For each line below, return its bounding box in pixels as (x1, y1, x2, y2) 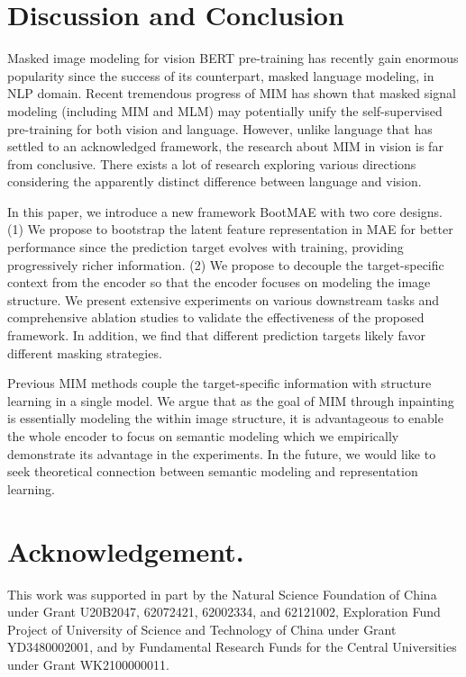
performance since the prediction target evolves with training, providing (7, 238, 404, 257)
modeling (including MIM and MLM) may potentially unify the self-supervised (7, 101, 443, 120)
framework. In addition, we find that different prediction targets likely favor (7, 326, 425, 345)
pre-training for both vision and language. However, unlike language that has (7, 119, 433, 138)
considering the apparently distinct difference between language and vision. (7, 172, 422, 191)
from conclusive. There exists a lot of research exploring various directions (7, 154, 416, 173)
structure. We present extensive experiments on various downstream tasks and (7, 290, 440, 309)
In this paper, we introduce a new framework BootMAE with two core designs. (7, 202, 443, 221)
